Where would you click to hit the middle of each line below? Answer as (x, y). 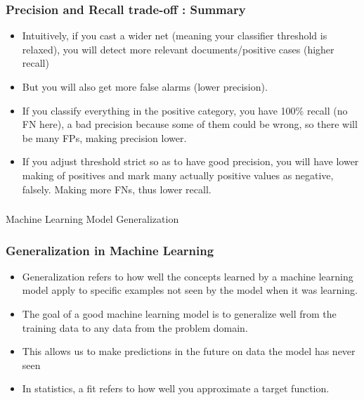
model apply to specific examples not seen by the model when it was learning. (190, 290)
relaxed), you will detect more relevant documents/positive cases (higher (178, 49)
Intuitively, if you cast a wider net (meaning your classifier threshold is (175, 36)
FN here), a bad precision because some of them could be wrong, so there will (190, 124)
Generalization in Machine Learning (110, 250)
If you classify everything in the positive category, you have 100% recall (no (185, 110)
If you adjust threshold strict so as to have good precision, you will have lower (190, 161)
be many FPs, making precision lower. (104, 137)
